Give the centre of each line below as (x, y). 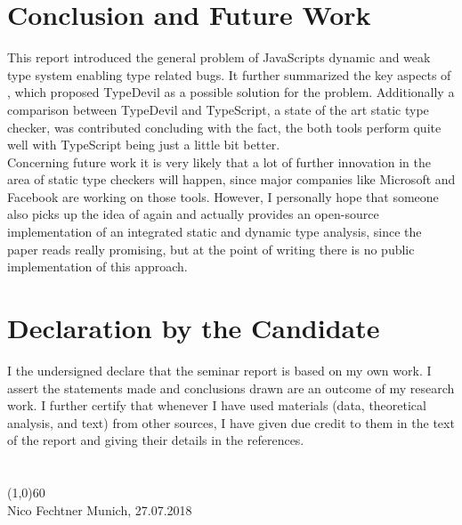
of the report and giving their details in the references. (156, 440)
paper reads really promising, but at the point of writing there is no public (211, 249)
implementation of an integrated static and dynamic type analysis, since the (215, 232)
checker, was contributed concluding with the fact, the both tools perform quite (224, 127)
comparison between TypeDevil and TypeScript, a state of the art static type (218, 109)
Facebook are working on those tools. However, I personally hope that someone (223, 196)
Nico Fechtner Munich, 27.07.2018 (100, 509)
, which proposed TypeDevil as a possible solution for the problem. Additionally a (231, 92)
